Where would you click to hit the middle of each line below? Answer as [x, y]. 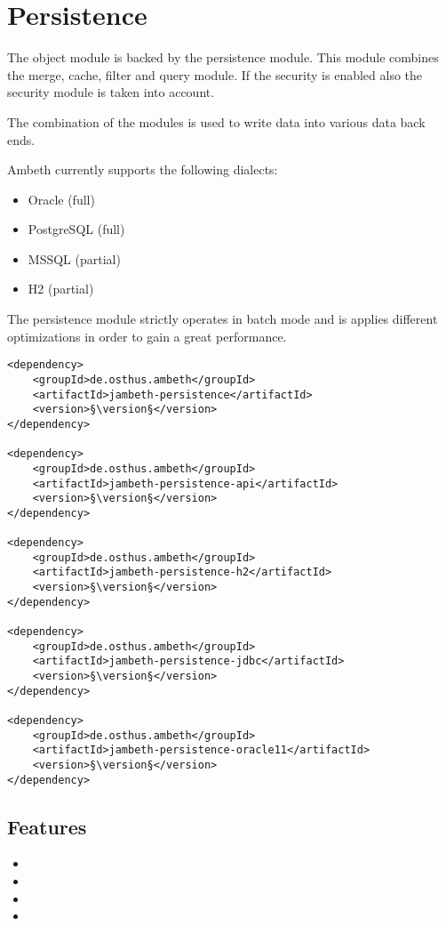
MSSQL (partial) [74, 258]
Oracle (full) [61, 199]
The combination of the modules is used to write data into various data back [216, 121]
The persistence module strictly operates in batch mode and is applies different [223, 319]
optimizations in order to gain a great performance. [147, 336]
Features [47, 826]
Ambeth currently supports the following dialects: [143, 169]
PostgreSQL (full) [76, 229]
